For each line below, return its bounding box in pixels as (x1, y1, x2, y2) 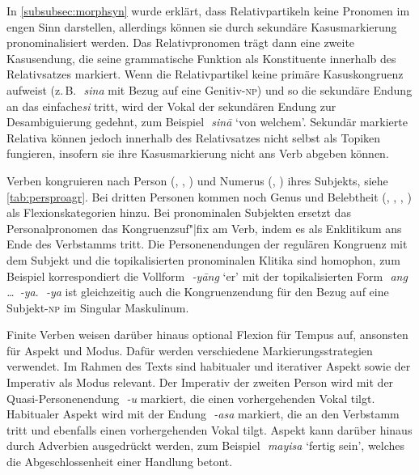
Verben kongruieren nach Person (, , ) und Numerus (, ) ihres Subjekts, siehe (6, 172, 388, 189)
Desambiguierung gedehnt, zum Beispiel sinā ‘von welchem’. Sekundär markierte (6, 113, 408, 130)
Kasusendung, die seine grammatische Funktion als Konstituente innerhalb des (6, 49, 396, 66)
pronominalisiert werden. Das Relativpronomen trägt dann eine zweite (6, 34, 355, 51)
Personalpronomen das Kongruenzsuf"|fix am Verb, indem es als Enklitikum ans (6, 219, 402, 236)
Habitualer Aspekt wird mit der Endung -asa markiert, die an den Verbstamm (6, 405, 400, 422)
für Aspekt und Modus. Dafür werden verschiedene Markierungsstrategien (6, 341, 373, 358)
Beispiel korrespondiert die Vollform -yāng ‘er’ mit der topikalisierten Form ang (6, 267, 408, 284)
